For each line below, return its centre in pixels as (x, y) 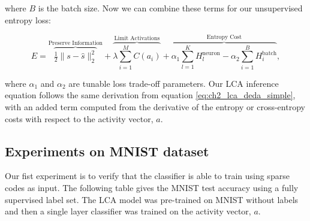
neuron (211, 53)
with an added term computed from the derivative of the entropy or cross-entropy (155, 106)
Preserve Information (76, 43)
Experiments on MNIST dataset (107, 151)
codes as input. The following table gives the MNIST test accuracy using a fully (152, 187)
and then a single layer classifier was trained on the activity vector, (128, 211)
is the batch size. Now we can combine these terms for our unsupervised (170, 8)
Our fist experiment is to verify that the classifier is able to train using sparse (147, 176)
